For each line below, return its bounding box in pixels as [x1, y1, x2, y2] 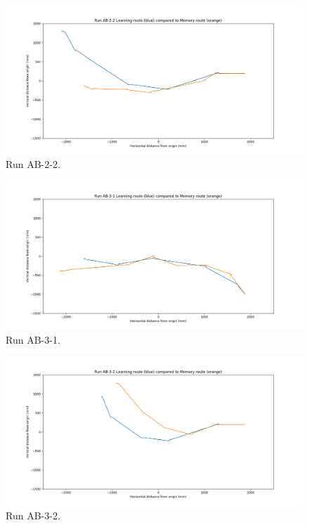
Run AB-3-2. [6, 507, 60, 522]
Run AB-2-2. [6, 157, 60, 171]
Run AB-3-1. [6, 332, 60, 346]
